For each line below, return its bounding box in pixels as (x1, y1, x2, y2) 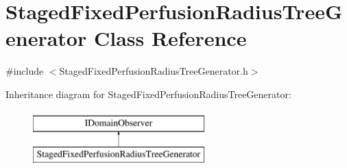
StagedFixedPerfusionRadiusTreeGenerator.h (59, 64, 248, 78)
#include (5, 64, 44, 78)
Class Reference (93, 24, 247, 52)
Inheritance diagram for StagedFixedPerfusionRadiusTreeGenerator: (5, 86, 291, 101)
